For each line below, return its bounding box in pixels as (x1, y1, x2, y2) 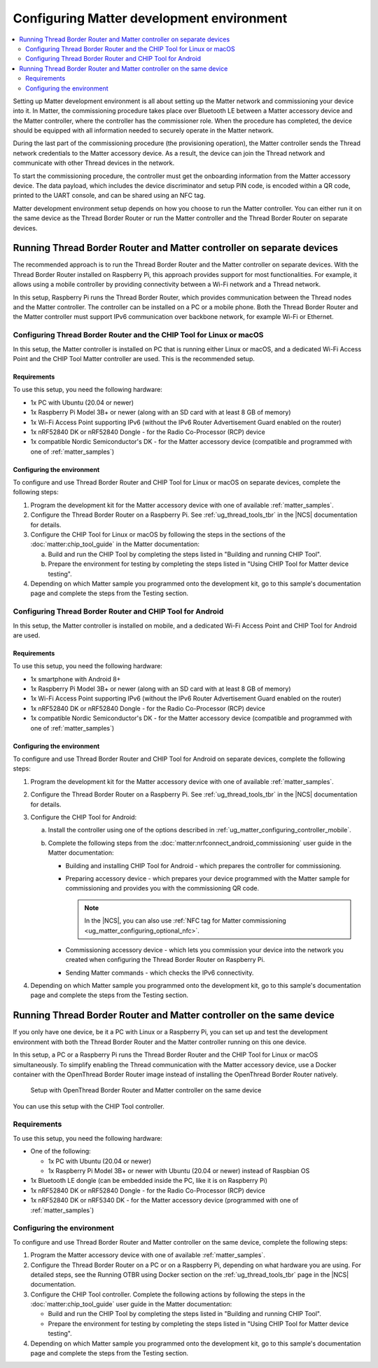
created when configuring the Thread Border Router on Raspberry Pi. (65, 956, 265, 964)
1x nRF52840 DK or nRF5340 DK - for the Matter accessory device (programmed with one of (30, 1196, 299, 1205)
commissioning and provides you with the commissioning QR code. (65, 884, 259, 893)
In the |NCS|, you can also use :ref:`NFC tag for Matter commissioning (84, 916, 286, 925)
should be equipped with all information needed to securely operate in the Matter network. (13, 126, 274, 135)
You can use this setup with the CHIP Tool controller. (13, 1102, 164, 1111)
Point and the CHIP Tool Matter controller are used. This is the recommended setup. (13, 354, 255, 363)
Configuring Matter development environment (13, 11, 288, 26)
